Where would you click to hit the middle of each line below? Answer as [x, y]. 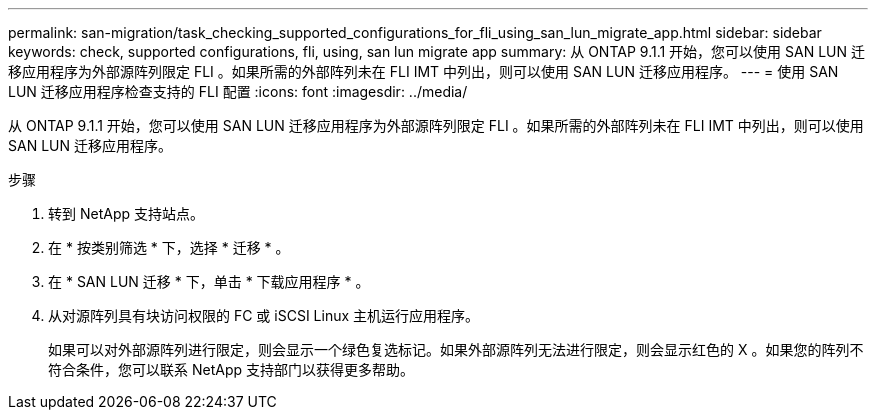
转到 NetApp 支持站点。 [126, 213]
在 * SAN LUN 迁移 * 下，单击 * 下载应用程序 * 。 [209, 281]
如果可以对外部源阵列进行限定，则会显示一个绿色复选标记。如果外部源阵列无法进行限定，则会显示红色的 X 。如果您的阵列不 [456, 349]
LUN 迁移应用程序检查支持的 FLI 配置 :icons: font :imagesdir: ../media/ [238, 91]
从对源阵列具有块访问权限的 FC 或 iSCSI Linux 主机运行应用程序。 [264, 315]
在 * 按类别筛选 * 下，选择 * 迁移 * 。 [169, 247]
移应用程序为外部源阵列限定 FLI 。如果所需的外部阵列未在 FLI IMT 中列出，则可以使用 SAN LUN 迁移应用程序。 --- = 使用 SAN [423, 71]
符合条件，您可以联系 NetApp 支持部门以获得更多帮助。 [231, 369]
